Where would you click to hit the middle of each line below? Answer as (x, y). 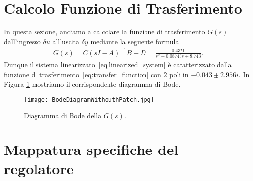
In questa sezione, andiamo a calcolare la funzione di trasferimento (105, 32)
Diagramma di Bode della (63, 115)
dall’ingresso (22, 41)
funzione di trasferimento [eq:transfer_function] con (83, 74)
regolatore (39, 168)
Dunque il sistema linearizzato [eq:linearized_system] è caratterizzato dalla (118, 64)
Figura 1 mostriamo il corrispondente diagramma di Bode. (92, 84)
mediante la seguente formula (135, 41)
